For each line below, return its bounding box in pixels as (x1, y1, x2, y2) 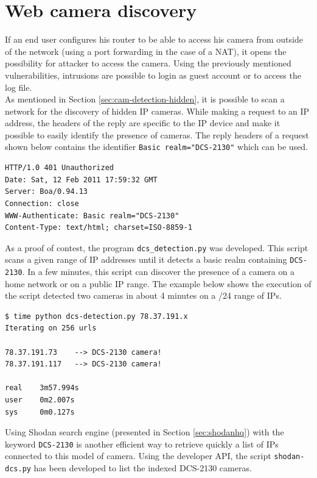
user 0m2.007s (5, 396, 75, 404)
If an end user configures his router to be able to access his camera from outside (5, 33, 303, 46)
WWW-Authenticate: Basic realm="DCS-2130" (5, 211, 179, 220)
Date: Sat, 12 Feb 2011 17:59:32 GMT (5, 175, 158, 184)
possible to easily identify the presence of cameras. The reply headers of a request (5, 128, 309, 141)
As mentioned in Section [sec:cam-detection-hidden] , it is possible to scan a (5, 93, 285, 105)
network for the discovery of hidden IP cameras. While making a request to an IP (5, 104, 310, 117)
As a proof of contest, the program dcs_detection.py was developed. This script (5, 241, 308, 254)
